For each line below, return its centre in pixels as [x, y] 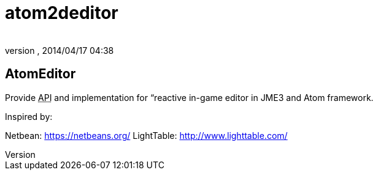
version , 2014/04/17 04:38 [60, 50]
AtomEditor [40, 74]
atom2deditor [62, 13]
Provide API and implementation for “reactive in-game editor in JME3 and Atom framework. [189, 97]
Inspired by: [29, 116]
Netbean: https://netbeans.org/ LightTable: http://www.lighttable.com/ [146, 135]
